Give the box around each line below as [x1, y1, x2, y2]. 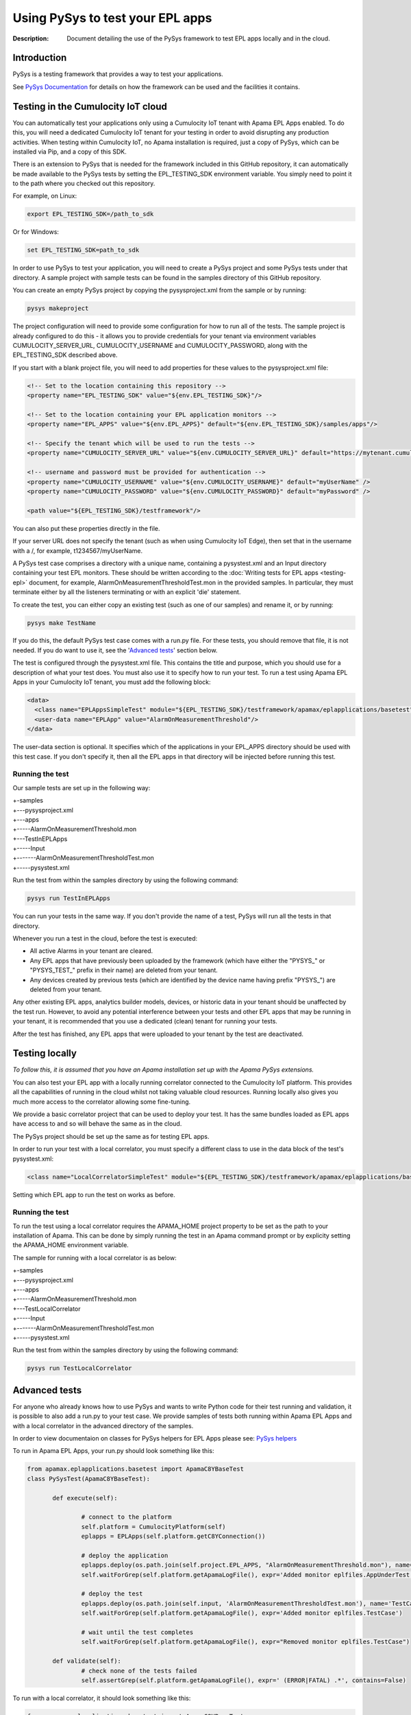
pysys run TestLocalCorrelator [27, 1364, 133, 1372]
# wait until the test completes [81, 1629, 194, 1636]
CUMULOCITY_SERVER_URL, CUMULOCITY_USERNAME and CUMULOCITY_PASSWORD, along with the [12, 341, 308, 349]
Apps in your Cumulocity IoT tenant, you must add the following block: [12, 678, 212, 686]
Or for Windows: [12, 228, 60, 236]
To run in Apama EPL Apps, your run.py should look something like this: [12, 1447, 214, 1455]
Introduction [12, 52, 67, 64]
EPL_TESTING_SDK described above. [12, 351, 118, 359]
